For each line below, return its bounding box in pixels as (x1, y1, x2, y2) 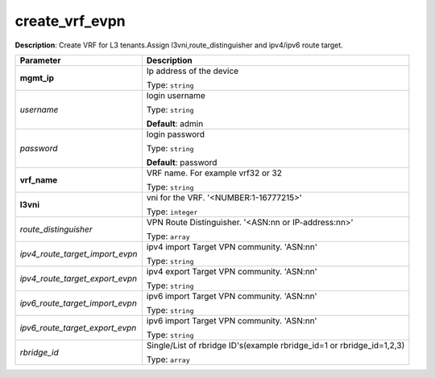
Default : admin (146, 117, 204, 129)
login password (146, 129, 205, 140)
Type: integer (146, 206, 198, 217)
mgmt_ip (19, 72, 55, 84)
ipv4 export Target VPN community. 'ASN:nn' (146, 265, 317, 277)
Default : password (146, 157, 217, 168)
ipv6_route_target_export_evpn (19, 322, 137, 333)
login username (146, 89, 205, 101)
